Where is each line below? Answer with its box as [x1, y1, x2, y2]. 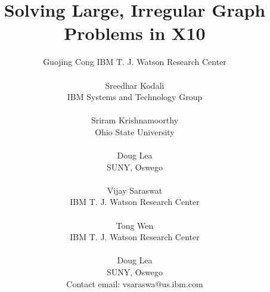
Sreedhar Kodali [105, 79, 165, 91]
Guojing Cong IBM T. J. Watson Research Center [43, 55, 226, 68]
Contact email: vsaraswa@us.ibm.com [66, 277, 203, 290]
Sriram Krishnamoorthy [91, 114, 179, 126]
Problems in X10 [64, 21, 206, 45]
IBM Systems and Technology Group [67, 91, 203, 103]
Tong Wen [116, 219, 154, 231]
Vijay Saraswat [107, 184, 163, 196]
